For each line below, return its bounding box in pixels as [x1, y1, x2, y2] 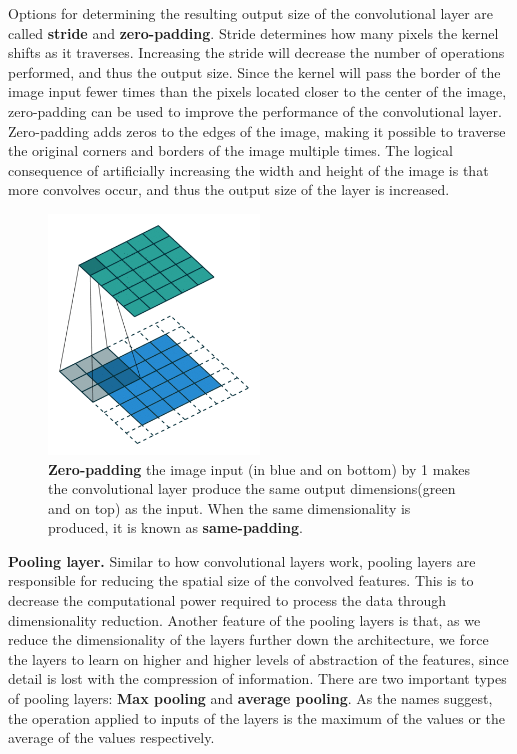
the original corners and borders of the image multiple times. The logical [8, 140, 453, 161]
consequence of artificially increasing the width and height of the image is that [8, 159, 489, 180]
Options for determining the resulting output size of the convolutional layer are [8, 3, 494, 23]
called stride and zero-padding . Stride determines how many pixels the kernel [8, 22, 499, 43]
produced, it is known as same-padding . [48, 517, 303, 538]
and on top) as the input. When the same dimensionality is [48, 497, 411, 518]
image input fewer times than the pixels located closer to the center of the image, [8, 81, 507, 102]
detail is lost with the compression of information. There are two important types [8, 668, 507, 689]
